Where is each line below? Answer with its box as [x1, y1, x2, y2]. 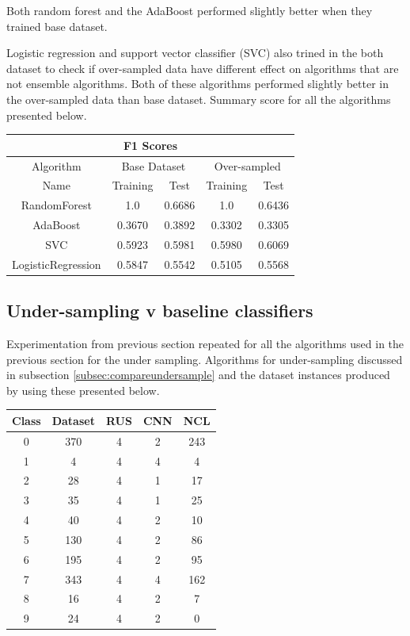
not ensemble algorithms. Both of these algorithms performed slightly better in [6, 75, 389, 92]
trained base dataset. [6, 17, 108, 34]
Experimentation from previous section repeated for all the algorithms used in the [6, 335, 404, 352]
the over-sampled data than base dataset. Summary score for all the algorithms [6, 90, 391, 107]
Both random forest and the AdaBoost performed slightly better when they [6, 2, 373, 18]
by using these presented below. [6, 381, 160, 398]
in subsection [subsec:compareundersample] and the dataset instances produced [6, 366, 390, 383]
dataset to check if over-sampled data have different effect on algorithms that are [6, 59, 399, 76]
